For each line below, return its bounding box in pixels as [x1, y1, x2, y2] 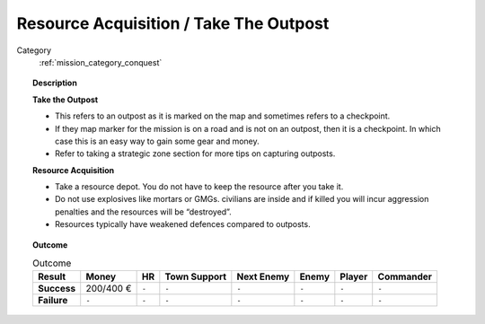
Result [37, 270, 66, 283]
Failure [37, 294, 68, 307]
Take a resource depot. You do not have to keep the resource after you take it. [55, 181, 344, 192]
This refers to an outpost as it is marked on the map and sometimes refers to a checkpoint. [55, 110, 391, 121]
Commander [377, 270, 433, 283]
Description [32, 77, 78, 89]
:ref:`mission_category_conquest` [39, 57, 163, 67]
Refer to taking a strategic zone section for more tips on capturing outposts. [55, 148, 336, 159]
